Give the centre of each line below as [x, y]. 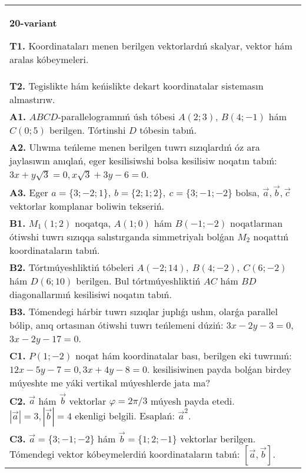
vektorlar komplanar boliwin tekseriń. [87, 206]
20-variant [33, 23]
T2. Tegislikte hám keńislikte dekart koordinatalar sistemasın [137, 86]
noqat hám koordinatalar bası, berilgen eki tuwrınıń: [184, 355]
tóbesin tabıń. [168, 130]
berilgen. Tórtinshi [87, 130]
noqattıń [271, 236]
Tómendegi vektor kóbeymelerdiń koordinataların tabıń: [125, 454]
